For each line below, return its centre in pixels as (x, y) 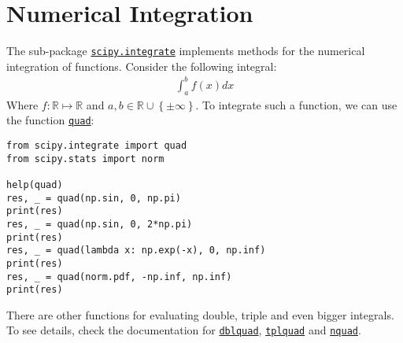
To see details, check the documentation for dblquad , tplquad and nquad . (184, 330)
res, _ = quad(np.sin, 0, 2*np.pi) (100, 224)
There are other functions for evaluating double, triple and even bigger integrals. (200, 314)
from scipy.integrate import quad (97, 145)
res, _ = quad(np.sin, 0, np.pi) (94, 198)
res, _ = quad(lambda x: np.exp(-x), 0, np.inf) (136, 251)
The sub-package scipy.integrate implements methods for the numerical (186, 51)
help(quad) (35, 184)
